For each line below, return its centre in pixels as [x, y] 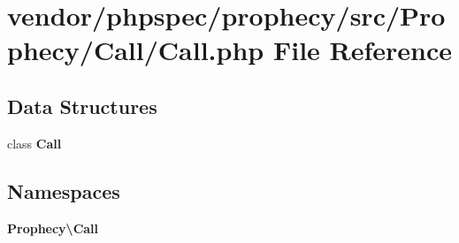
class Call [34, 143]
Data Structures [82, 106]
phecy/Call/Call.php [136, 50]
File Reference [363, 50]
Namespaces [64, 190]
